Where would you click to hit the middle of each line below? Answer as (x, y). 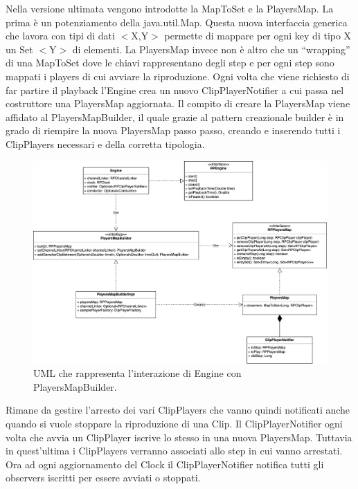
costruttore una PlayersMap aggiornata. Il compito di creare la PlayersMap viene (178, 103)
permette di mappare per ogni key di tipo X (258, 36)
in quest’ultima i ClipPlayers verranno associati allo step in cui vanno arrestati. (174, 451)
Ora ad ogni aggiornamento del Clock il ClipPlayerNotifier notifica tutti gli (165, 464)
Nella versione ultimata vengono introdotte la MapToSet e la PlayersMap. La (170, 8)
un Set (19, 49)
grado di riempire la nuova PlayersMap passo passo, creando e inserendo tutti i (173, 130)
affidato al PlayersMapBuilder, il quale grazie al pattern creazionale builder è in (175, 117)
